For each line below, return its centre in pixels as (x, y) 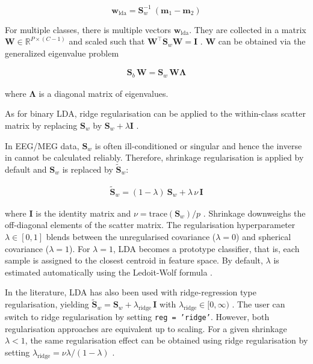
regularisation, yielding (47, 304)
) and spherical (264, 236)
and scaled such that (107, 41)
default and (26, 169)
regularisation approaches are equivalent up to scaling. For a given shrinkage (146, 328)
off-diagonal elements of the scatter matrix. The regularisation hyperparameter (150, 225)
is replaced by (88, 169)
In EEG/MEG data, (42, 145)
